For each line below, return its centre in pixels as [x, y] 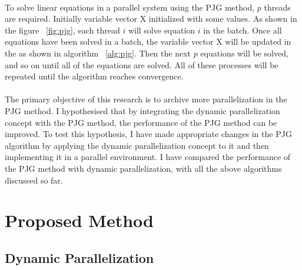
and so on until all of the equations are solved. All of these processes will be [142, 64]
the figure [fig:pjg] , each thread [62, 30]
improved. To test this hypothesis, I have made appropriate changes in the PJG [148, 134]
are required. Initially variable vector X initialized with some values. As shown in [151, 19]
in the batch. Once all [243, 30]
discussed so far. [34, 180]
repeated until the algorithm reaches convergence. [94, 76]
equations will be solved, [244, 53]
